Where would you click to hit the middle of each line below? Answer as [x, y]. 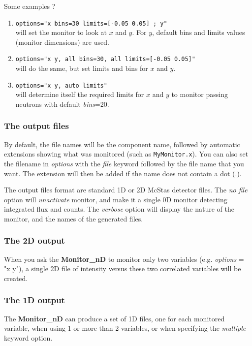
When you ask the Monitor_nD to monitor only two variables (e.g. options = [124, 259]
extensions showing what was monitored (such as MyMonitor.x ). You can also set [126, 154]
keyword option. [28, 337]
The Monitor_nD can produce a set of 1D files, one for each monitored [114, 318]
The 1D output [34, 300]
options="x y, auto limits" [61, 85]
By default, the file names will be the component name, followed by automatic [122, 144]
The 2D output [34, 240]
